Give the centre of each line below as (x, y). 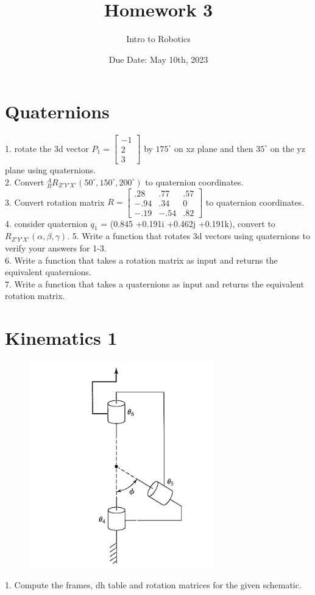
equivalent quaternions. (48, 272)
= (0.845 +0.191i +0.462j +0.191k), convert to (188, 223)
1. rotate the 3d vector (47, 148)
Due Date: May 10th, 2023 (158, 59)
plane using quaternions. (51, 170)
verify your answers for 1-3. (56, 248)
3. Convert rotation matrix (55, 202)
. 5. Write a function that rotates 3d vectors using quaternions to (189, 236)
